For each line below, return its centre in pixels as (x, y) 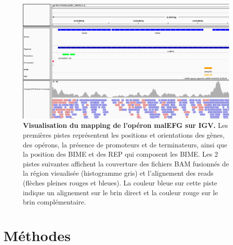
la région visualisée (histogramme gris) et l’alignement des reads (118, 173)
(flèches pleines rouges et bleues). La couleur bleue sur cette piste (120, 182)
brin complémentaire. (54, 202)
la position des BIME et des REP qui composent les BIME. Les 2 (120, 154)
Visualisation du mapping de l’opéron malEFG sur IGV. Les (125, 125)
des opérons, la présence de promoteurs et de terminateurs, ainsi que (125, 144)
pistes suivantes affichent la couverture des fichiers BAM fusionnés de (126, 163)
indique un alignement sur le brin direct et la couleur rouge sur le (120, 192)
